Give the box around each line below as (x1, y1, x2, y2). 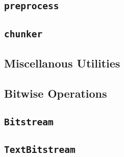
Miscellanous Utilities (4, 55, 120, 71)
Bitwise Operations (4, 85, 107, 101)
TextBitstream (4, 144, 76, 155)
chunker (4, 28, 43, 39)
